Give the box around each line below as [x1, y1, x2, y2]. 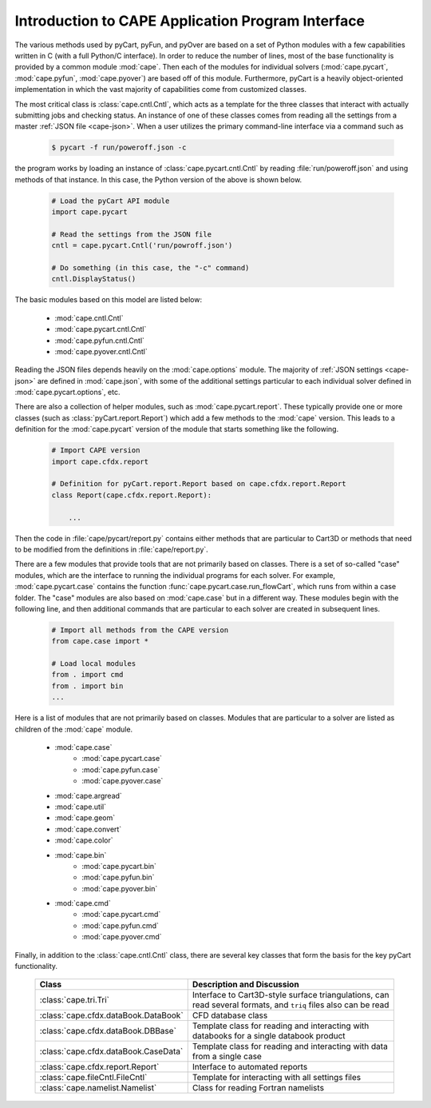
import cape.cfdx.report [51, 456, 149, 466]
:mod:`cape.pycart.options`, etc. [14, 388, 121, 397]
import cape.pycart [51, 208, 128, 217]
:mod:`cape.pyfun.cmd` [81, 920, 160, 931]
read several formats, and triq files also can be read [192, 999, 389, 1010]
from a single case [192, 1051, 263, 1062]
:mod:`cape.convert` [54, 824, 122, 834]
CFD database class [192, 1010, 268, 1021]
